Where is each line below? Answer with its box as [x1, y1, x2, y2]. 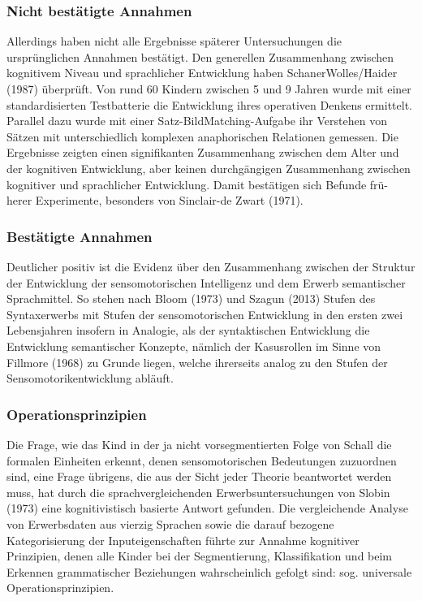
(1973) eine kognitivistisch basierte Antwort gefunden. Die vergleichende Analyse [6, 499, 408, 517]
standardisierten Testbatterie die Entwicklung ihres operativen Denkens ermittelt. [6, 96, 412, 113]
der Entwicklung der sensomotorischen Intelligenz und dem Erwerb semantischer [6, 274, 406, 291]
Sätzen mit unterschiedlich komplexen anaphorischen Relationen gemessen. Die [6, 128, 398, 145]
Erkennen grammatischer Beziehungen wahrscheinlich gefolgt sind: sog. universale [6, 563, 412, 580]
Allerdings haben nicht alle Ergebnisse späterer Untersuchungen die [6, 32, 342, 50]
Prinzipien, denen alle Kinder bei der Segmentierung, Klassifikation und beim [6, 547, 393, 564]
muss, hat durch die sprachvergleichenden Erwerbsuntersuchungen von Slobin [6, 483, 390, 500]
